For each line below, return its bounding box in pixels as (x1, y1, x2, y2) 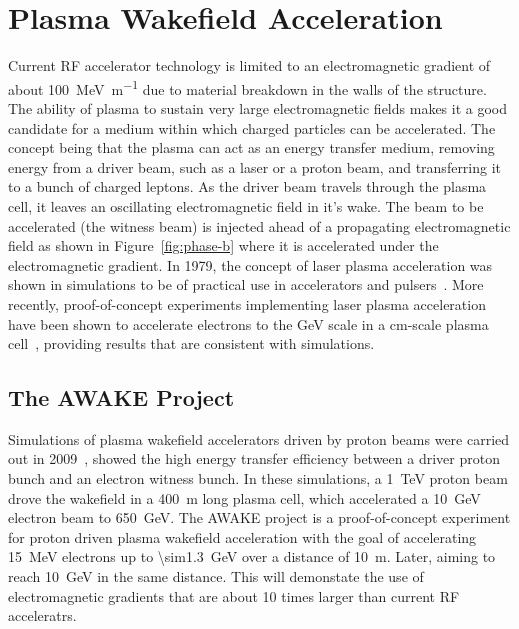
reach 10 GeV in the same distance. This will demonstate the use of (8, 566, 424, 587)
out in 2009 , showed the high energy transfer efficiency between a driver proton (8, 448, 500, 469)
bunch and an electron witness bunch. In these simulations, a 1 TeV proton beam (8, 468, 508, 489)
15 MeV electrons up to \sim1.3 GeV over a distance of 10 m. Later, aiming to (8, 546, 496, 567)
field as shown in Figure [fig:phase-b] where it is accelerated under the (8, 235, 439, 256)
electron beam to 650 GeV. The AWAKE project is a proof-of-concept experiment (8, 507, 511, 528)
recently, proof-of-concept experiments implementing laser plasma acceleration (8, 293, 486, 314)
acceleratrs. (8, 605, 77, 626)
